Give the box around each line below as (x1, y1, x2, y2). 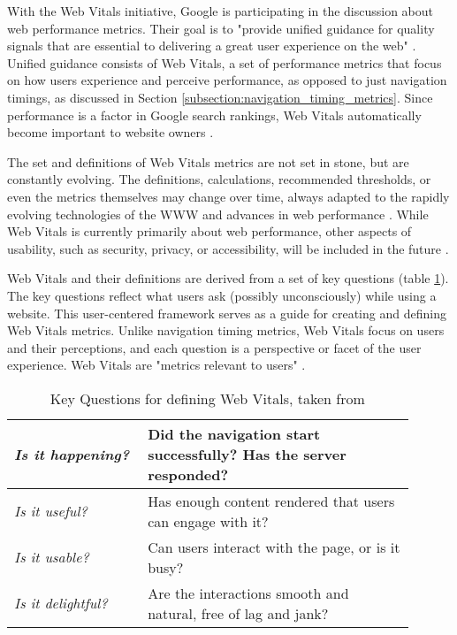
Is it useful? (14, 501, 88, 522)
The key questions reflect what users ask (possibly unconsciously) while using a (7, 286, 437, 304)
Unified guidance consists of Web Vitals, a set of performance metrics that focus (7, 53, 442, 72)
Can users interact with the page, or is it (148, 536, 400, 557)
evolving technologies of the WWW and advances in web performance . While (7, 204, 429, 223)
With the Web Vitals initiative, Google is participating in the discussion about (7, 2, 434, 19)
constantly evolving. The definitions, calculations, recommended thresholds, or (7, 170, 431, 188)
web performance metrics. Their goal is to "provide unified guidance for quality (7, 19, 435, 37)
